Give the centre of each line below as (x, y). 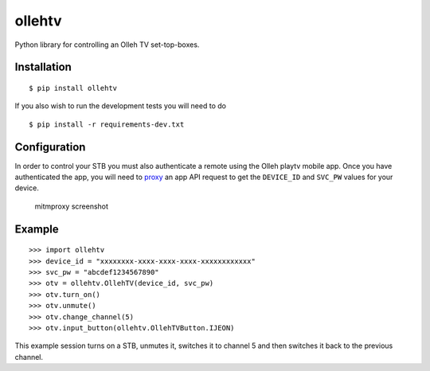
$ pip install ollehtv (73, 88)
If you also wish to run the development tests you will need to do (121, 106)
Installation (43, 67)
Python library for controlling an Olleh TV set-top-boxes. (107, 45)
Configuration (50, 147)
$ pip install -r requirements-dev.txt (107, 124)
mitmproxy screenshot (72, 206)
